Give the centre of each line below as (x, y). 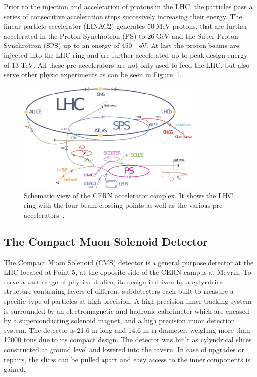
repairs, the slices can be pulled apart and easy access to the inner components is (127, 359)
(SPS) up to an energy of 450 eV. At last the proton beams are (141, 45)
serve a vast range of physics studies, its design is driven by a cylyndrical (115, 281)
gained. (15, 369)
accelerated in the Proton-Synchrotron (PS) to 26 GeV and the (100, 35)
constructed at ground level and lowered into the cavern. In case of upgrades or (124, 349)
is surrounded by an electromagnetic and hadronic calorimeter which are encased (127, 310)
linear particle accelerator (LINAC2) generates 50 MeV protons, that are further (126, 26)
